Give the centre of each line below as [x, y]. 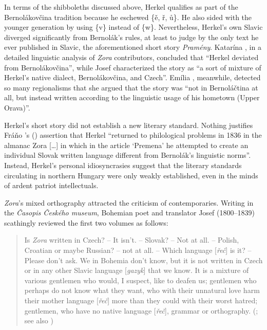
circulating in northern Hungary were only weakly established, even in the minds [131, 175]
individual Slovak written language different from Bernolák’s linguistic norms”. [128, 155]
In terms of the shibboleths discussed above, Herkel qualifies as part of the [121, 7]
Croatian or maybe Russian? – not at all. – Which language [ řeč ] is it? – [138, 250]
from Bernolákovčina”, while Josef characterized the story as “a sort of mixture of [133, 67]
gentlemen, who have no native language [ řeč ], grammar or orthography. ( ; [141, 310]
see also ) [39, 320]
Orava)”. [17, 107]
